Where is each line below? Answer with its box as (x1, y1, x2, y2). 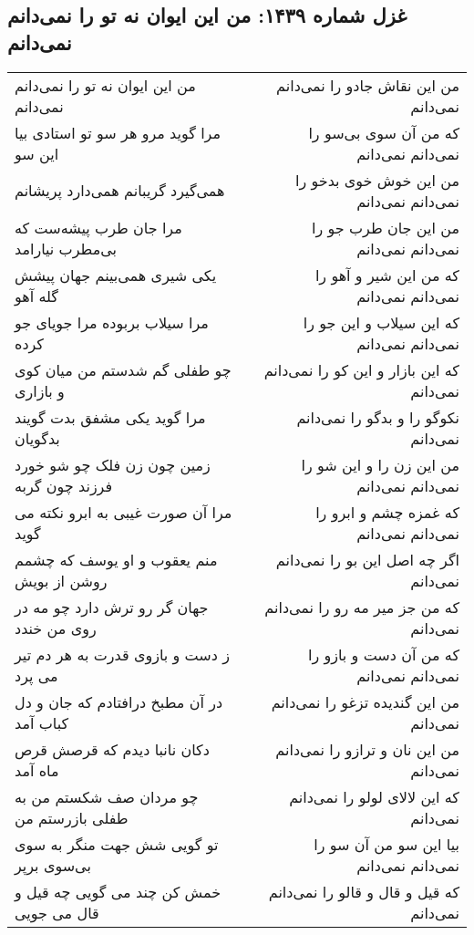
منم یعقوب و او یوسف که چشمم (15, 548, 218, 570)
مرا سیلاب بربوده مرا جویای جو (15, 311, 209, 333)
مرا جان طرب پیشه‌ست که (15, 216, 182, 238)
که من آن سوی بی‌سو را (308, 121, 459, 143)
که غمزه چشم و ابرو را (315, 501, 459, 523)
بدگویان (15, 427, 60, 449)
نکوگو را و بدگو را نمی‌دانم (296, 406, 459, 428)
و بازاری (15, 379, 65, 401)
